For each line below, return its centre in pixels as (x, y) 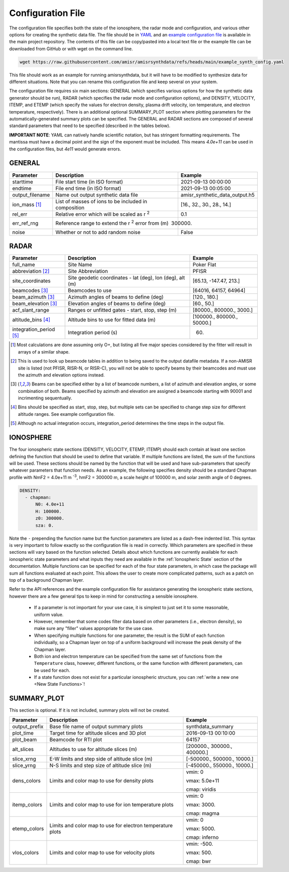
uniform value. (49, 615)
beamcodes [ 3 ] (30, 290)
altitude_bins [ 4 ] (31, 320)
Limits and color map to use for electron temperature (111, 825)
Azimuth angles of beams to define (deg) (116, 297)
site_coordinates (31, 281)
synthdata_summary (210, 726)
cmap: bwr (198, 861)
